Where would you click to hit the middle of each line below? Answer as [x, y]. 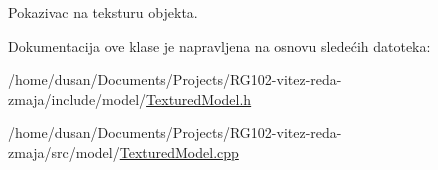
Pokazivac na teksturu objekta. [103, 12]
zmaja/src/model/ [64, 151]
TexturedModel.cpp [179, 151]
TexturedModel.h [199, 98]
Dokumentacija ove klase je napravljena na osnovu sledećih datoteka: [219, 45]
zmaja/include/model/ [77, 98]
